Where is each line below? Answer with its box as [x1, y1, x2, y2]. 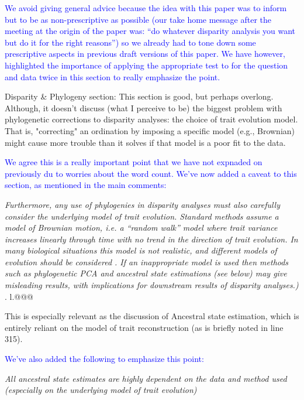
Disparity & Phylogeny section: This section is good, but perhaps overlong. [5, 90, 274, 102]
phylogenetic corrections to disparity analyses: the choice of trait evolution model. [5, 113, 298, 125]
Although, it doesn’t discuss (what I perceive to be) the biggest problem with [5, 101, 282, 114]
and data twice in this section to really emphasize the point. [5, 70, 220, 83]
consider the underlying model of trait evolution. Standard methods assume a [5, 210, 279, 222]
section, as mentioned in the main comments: [5, 179, 167, 191]
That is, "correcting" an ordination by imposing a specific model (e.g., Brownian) [5, 124, 295, 136]
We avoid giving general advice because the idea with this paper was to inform [5, 2, 287, 13]
